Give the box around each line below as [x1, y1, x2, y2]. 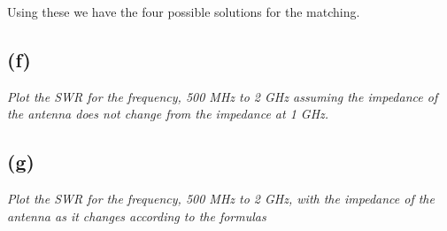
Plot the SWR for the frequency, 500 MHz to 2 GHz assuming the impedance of [7, 87, 438, 105]
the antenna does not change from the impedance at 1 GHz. [7, 104, 329, 123]
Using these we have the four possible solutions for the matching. [7, 3, 360, 20]
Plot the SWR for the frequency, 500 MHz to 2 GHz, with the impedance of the [7, 189, 435, 208]
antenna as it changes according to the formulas [7, 206, 266, 225]
